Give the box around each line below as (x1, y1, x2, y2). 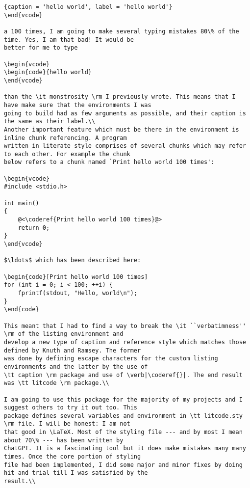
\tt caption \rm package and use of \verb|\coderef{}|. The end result (4, 371, 243, 379)
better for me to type (4, 44, 78, 52)
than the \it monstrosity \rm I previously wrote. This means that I (4, 93, 236, 101)
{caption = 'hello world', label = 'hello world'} (4, 3, 173, 10)
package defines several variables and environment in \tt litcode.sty (4, 412, 243, 419)
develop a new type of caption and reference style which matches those (4, 338, 246, 346)
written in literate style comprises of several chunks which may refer (4, 142, 246, 150)
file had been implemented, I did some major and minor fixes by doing (4, 461, 243, 468)
